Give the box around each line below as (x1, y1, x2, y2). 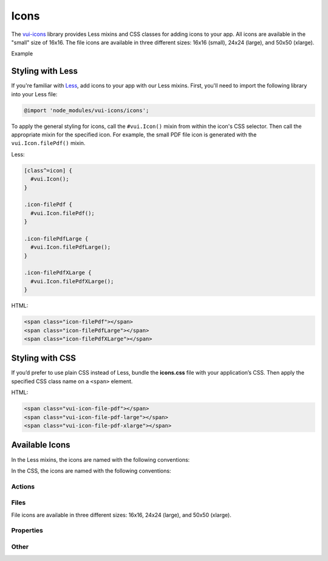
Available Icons (11, 440, 70, 450)
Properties (11, 526, 44, 535)
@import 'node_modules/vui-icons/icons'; (24, 107, 149, 114)
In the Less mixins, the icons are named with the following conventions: (11, 456, 190, 463)
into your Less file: (11, 90, 58, 97)
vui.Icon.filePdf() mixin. (11, 139, 86, 147)
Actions (11, 482, 35, 490)
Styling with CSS (11, 353, 76, 364)
